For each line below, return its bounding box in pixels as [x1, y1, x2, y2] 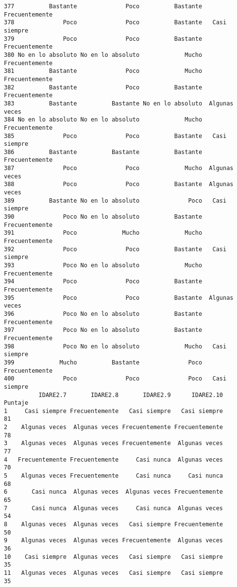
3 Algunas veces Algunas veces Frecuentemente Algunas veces [4, 440, 223, 447]
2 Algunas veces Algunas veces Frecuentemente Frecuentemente [4, 424, 223, 431]
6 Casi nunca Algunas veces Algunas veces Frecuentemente [4, 488, 223, 496]
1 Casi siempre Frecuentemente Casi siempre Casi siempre [4, 407, 223, 414]
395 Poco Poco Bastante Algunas [4, 294, 234, 301]
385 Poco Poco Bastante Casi [4, 132, 227, 139]
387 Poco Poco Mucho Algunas [4, 165, 234, 172]
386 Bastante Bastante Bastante [4, 148, 203, 155]
